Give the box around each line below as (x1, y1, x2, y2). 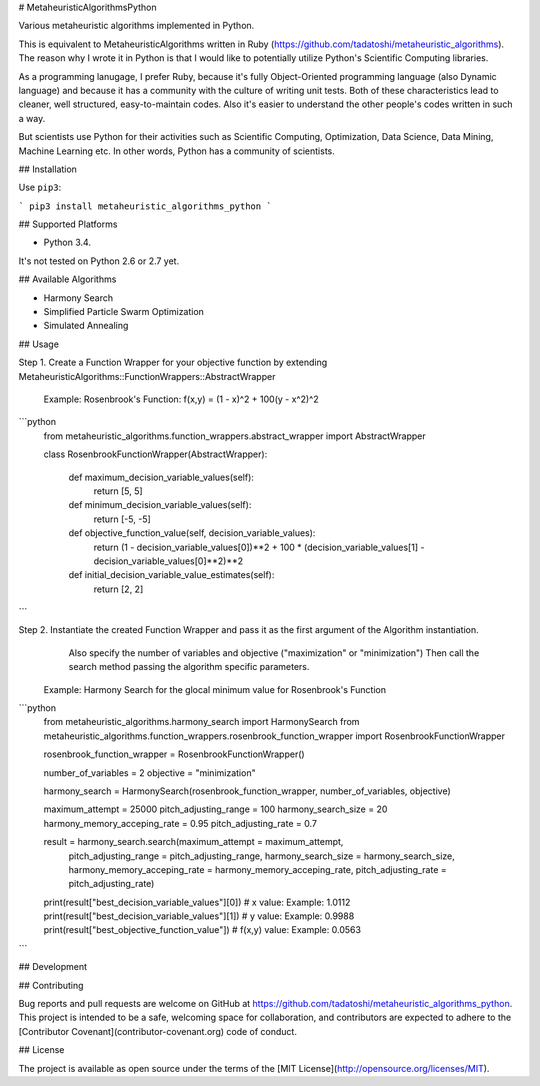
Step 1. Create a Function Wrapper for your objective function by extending (18, 356, 328, 369)
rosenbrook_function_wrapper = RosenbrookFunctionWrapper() (43, 748, 305, 760)
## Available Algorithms (18, 273, 117, 285)
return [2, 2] (93, 583, 144, 595)
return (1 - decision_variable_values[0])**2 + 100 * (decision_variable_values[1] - (93, 541, 425, 553)
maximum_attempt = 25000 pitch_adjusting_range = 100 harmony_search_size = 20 (43, 803, 388, 815)
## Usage (18, 338, 60, 350)
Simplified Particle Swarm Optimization (43, 306, 205, 318)
